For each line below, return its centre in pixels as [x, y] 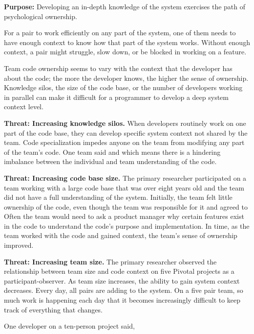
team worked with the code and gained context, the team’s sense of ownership [121, 235]
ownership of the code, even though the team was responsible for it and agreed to [126, 206]
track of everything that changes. [53, 309]
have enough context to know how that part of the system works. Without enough [127, 42]
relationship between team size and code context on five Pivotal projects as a [119, 271]
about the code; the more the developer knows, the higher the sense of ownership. [126, 78]
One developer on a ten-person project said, [69, 326]
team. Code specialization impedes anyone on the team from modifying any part [124, 142]
